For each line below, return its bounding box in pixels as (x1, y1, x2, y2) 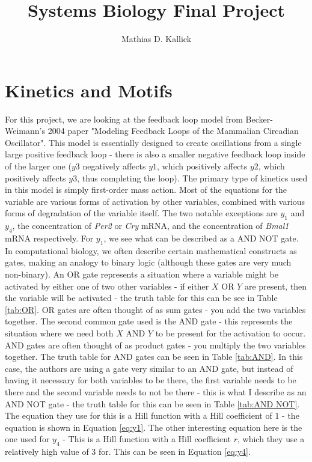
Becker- (245, 112, 273, 125)
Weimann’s (5, 124, 45, 137)
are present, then (244, 279, 307, 292)
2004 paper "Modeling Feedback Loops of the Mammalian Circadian (47, 124, 299, 137)
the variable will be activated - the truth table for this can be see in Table (5, 291, 278, 304)
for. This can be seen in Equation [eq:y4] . (98, 445, 251, 458)
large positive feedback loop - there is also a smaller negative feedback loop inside (5, 148, 305, 160)
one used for (5, 433, 50, 445)
